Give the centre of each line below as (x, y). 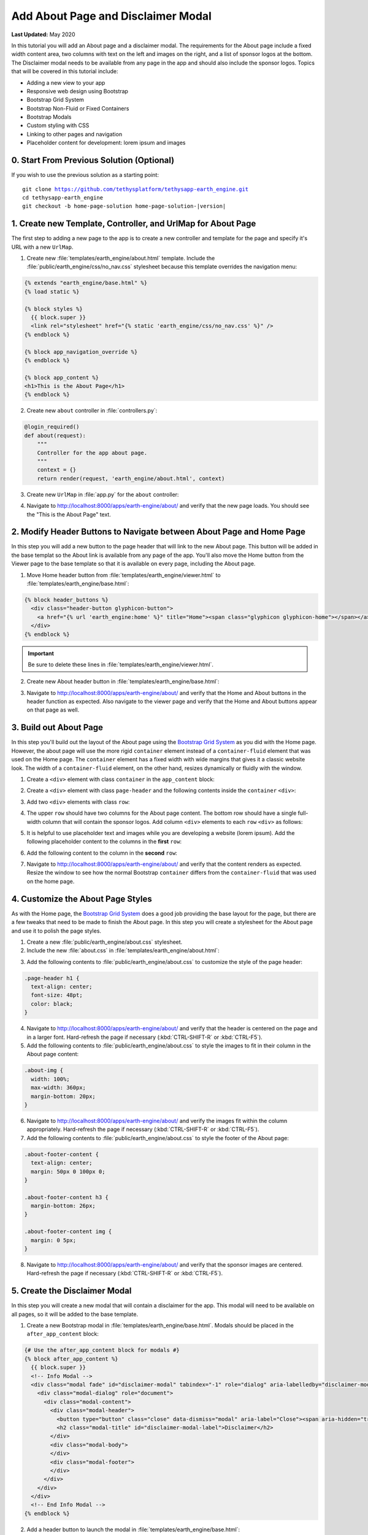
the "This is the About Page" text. (69, 514)
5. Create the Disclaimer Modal (71, 1291)
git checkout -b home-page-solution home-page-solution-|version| (124, 206)
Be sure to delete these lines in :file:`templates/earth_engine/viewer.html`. (121, 664)
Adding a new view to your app (66, 82)
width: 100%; (50, 1079)
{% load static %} (52, 291)
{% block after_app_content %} (71, 1359)
